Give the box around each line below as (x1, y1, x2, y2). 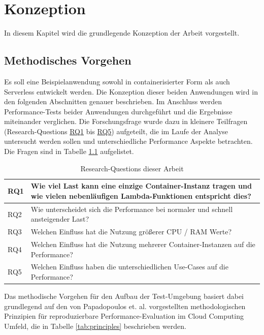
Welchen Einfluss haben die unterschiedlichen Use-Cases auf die (30, 261, 228, 272)
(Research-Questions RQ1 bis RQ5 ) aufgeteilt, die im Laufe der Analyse (4, 126, 228, 136)
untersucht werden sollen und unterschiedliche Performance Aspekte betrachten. (4, 136, 253, 146)
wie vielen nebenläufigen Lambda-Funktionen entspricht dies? (30, 190, 251, 201)
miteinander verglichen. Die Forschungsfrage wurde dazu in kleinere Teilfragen (4, 116, 248, 127)
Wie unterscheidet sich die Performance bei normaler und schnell (30, 203, 233, 214)
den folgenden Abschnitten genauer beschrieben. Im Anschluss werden (4, 96, 222, 107)
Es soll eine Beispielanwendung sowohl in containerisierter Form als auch (4, 76, 230, 86)
